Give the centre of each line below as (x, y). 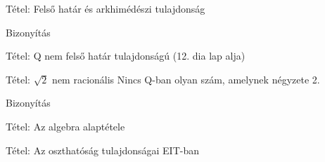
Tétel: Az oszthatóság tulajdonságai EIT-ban (102, 150)
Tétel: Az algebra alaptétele (65, 126)
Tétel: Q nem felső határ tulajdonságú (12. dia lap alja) (126, 56)
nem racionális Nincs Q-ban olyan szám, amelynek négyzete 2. (186, 79)
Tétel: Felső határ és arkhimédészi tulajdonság (106, 8)
